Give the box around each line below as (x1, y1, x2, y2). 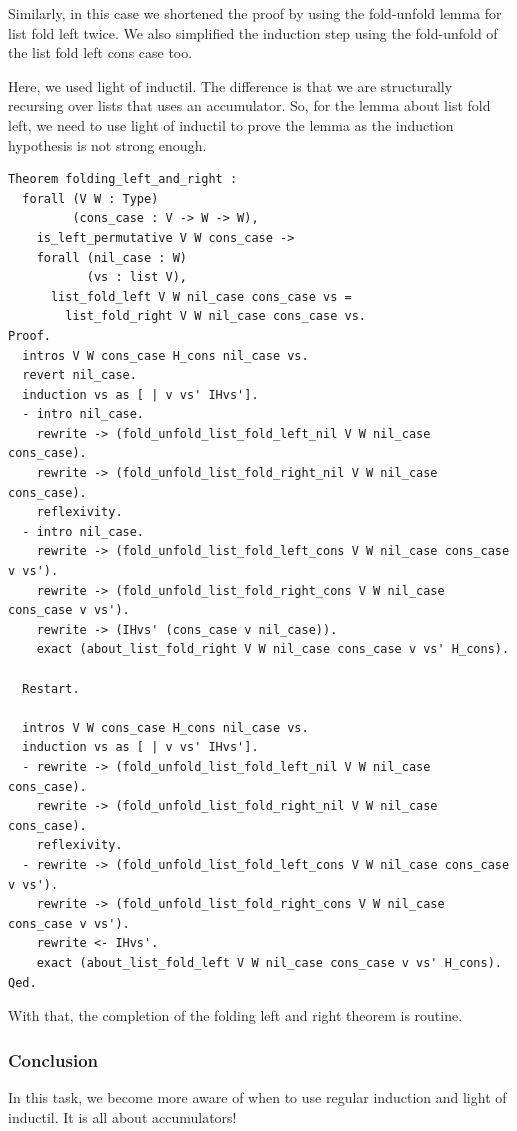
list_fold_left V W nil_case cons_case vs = (50, 289, 352, 304)
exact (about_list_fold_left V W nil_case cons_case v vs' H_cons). (36, 955, 502, 970)
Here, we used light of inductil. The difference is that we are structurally (8, 75, 453, 96)
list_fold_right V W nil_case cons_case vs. (65, 309, 366, 324)
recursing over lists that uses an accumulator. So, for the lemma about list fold (8, 95, 491, 116)
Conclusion (8, 1047, 98, 1072)
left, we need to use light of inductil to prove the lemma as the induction (8, 114, 454, 135)
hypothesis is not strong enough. (8, 134, 207, 155)
